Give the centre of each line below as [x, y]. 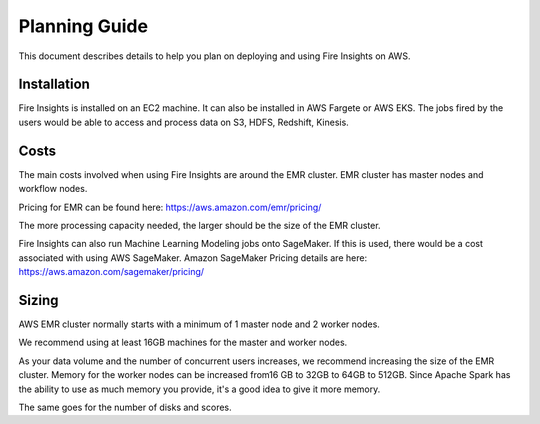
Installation [54, 84]
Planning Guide [83, 26]
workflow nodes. [53, 189]
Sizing [38, 300]
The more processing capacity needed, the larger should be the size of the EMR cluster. [199, 225]
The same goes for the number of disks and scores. [125, 407]
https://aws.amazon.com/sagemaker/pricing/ [111, 272]
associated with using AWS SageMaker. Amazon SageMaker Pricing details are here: [193, 257]
